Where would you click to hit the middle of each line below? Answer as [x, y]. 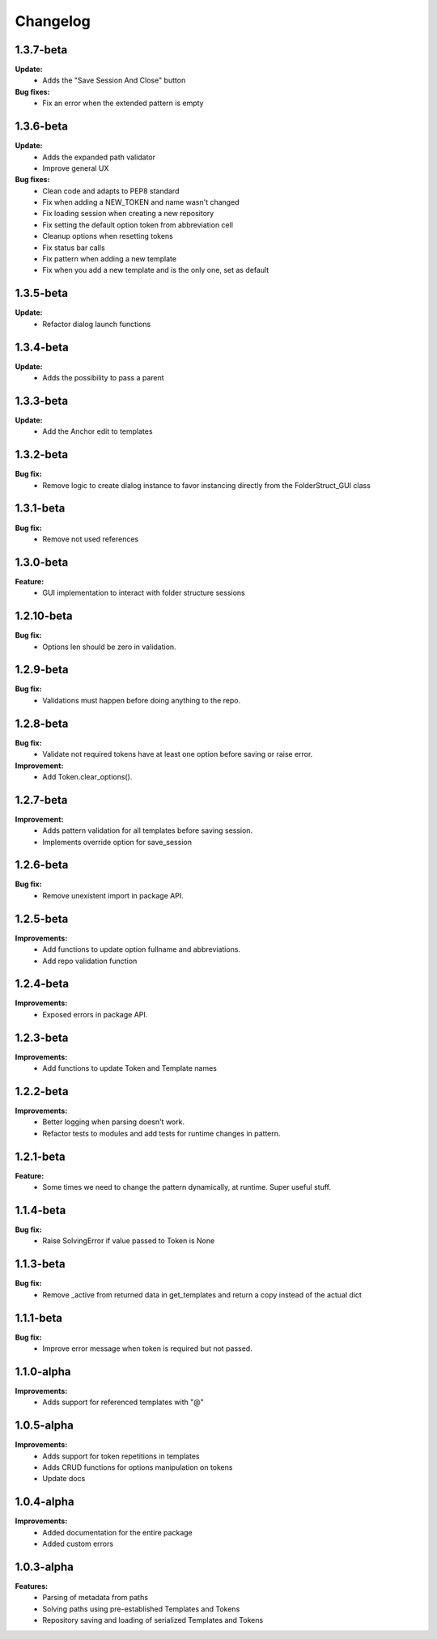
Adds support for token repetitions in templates [121, 1456]
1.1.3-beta [40, 1264]
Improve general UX [76, 168]
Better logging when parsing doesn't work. [114, 1122]
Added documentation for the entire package [118, 1532]
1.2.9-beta [42, 670]
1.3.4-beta [42, 347]
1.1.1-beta [38, 1318]
